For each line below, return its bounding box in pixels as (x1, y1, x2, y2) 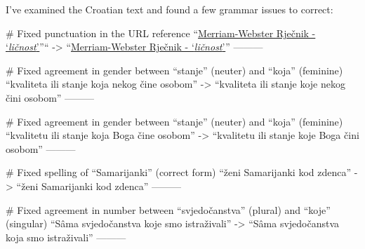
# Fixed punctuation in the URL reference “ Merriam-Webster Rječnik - (6, 25, 316, 40)
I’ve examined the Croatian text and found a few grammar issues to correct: (6, 2, 333, 16)
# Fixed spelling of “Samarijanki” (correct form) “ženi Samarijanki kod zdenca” (6, 165, 352, 180)
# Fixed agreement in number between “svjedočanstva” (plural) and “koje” (6, 202, 331, 217)
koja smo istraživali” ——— (6, 229, 126, 244)
